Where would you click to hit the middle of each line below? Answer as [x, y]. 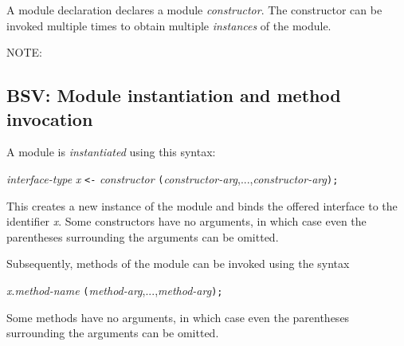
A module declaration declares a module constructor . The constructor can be [194, 10]
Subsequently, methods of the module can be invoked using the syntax [178, 263]
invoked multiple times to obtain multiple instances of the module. [169, 25]
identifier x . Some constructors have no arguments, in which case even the [186, 221]
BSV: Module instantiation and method [174, 95]
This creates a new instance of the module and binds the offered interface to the [202, 205]
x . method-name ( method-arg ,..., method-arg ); [115, 290]
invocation [50, 118]
